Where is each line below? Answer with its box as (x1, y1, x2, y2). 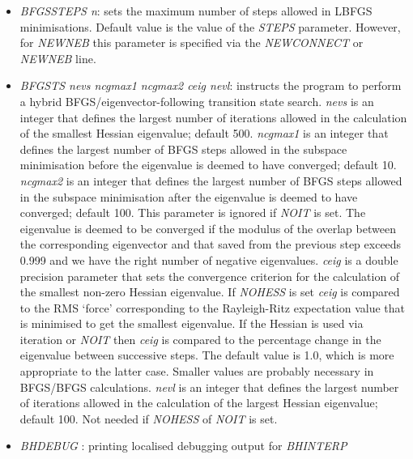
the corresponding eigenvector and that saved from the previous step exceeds (19, 236, 402, 253)
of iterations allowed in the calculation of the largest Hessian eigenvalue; (19, 394, 378, 411)
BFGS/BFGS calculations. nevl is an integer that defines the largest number (19, 378, 399, 395)
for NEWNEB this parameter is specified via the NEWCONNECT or (19, 34, 364, 51)
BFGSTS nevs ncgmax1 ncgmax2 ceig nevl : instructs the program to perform (19, 77, 402, 94)
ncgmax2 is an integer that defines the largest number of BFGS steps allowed (19, 172, 402, 189)
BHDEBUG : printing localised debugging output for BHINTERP (19, 437, 347, 454)
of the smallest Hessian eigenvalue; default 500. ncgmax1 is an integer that (19, 125, 389, 142)
